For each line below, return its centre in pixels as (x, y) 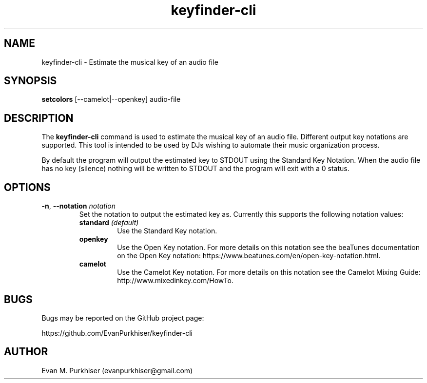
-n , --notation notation (78, 206)
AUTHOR (26, 352)
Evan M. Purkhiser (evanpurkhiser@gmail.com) (117, 370)
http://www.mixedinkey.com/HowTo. (175, 281)
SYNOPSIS (30, 81)
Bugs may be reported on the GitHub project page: (123, 318)
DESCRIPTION (39, 118)
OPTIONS (27, 187)
